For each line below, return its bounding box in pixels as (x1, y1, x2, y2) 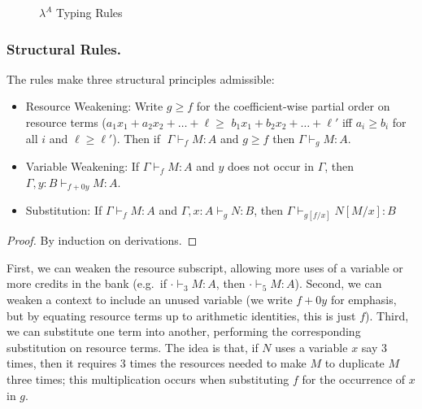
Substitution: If (25, 202, 102, 219)
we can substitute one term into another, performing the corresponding (7, 323, 361, 340)
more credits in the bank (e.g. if (7, 275, 167, 292)
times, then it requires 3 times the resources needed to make (7, 355, 307, 372)
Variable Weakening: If (25, 158, 140, 175)
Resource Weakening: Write (25, 98, 163, 115)
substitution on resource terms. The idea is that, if (7, 338, 259, 355)
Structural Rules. (7, 38, 122, 59)
